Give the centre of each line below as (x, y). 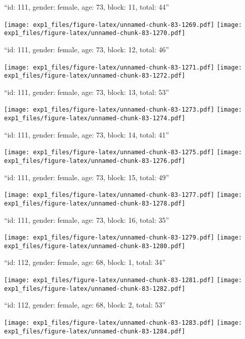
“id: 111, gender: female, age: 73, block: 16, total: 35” (87, 219)
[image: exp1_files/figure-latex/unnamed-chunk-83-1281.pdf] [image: (123, 280)
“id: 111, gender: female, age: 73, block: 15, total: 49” (87, 177)
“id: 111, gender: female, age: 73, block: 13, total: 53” (87, 92)
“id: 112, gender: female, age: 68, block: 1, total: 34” (85, 262)
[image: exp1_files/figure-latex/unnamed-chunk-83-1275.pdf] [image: (123, 152)
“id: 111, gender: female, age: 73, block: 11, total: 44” (87, 7)
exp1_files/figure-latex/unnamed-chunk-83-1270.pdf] (95, 33)
